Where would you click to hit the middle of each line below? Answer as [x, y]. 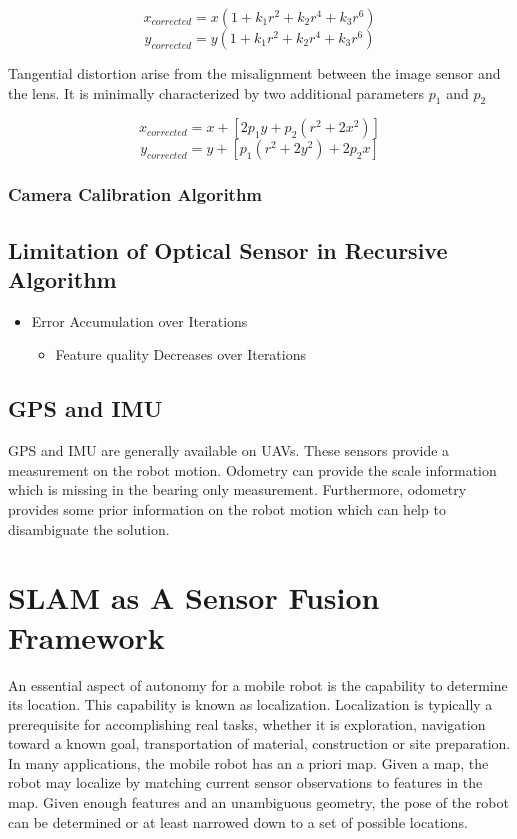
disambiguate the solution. [89, 528]
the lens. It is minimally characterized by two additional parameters [216, 92]
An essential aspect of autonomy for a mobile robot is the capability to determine [258, 684]
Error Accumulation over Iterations [139, 320]
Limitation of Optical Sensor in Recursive [228, 249]
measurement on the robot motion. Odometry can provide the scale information [252, 469]
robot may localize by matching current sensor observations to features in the [245, 782]
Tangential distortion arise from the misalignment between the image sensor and [254, 73]
